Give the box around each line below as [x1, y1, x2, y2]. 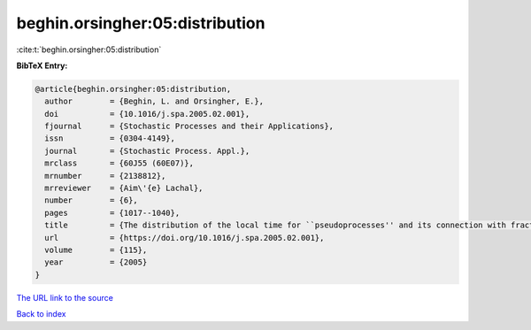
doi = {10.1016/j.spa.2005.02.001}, [44, 109, 250, 119]
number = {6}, [44, 196, 139, 205]
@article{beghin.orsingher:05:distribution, [35, 84, 232, 94]
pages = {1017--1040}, [44, 208, 181, 218]
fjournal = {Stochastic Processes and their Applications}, [44, 121, 335, 132]
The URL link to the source [16, 292, 114, 303]
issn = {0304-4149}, [44, 134, 176, 143]
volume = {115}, [44, 245, 148, 255]
